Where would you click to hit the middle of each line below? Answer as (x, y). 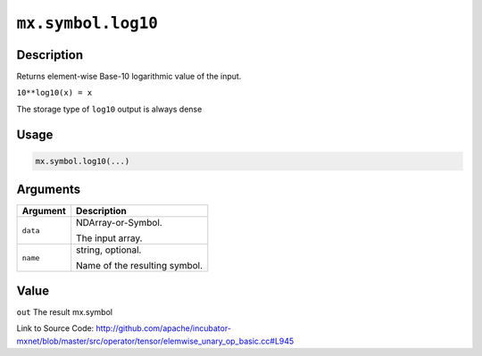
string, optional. (109, 250)
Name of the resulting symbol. (140, 266)
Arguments (49, 190)
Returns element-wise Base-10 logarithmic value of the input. (129, 77)
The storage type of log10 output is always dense (109, 109)
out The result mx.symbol (65, 311)
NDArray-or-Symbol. (119, 223)
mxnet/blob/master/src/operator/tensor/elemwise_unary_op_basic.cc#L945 (155, 341)
